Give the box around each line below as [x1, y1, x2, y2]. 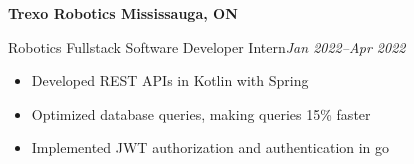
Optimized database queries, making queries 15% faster [31, 103, 371, 124]
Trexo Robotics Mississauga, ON [8, 3, 238, 23]
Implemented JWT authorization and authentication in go [31, 137, 390, 158]
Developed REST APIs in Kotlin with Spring [31, 70, 309, 91]
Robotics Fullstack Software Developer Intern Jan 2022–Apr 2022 [8, 36, 406, 57]
